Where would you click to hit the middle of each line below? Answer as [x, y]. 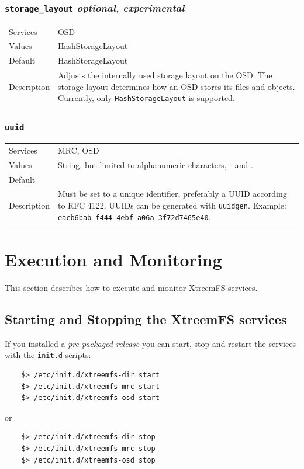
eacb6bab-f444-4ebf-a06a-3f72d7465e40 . [134, 216]
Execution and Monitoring [113, 260]
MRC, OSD [78, 150]
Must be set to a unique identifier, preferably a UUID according [172, 194]
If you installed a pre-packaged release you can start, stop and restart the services [150, 343]
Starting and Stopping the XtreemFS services [146, 319]
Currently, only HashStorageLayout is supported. [146, 98]
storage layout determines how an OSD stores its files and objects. [176, 86]
